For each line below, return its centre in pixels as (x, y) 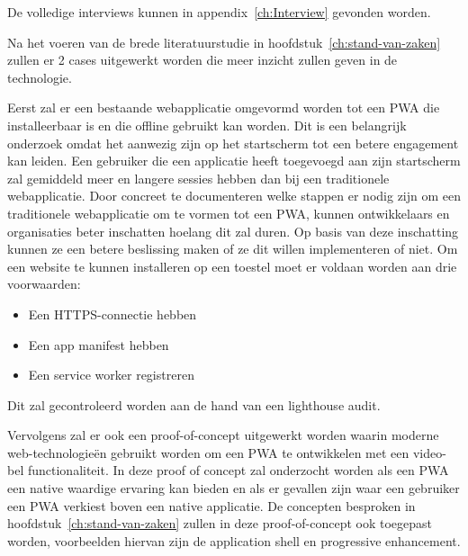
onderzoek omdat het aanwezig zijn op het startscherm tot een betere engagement (233, 143)
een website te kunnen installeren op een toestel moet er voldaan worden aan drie (232, 266)
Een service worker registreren (111, 375)
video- (429, 452)
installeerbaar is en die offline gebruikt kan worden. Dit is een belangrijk (207, 125)
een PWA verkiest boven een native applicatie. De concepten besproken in (211, 505)
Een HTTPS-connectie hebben (112, 314)
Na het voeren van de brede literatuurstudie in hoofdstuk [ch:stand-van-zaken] (224, 42)
